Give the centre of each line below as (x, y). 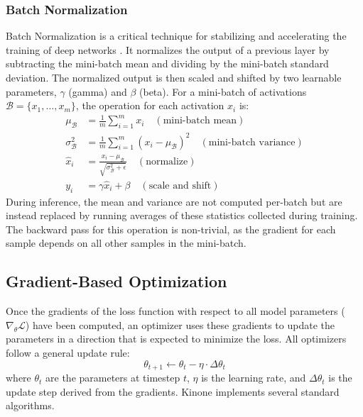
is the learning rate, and (254, 378)
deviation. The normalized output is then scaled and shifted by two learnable (174, 77)
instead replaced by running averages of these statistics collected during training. (182, 215)
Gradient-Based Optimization (117, 281)
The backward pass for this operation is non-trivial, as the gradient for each (171, 229)
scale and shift (180, 185)
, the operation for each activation (150, 105)
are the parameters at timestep (113, 378)
